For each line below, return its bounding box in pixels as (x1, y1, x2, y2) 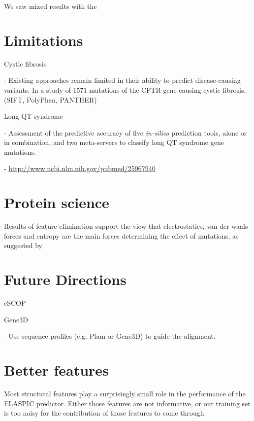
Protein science (4, 192, 109, 212)
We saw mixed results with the (4, 1, 97, 11)
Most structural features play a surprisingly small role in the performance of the (4, 388, 246, 398)
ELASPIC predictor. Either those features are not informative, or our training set (4, 398, 251, 408)
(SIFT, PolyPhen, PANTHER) (4, 94, 97, 105)
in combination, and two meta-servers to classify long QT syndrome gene (4, 137, 224, 147)
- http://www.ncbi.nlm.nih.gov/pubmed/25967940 (4, 163, 156, 174)
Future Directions (4, 269, 127, 289)
